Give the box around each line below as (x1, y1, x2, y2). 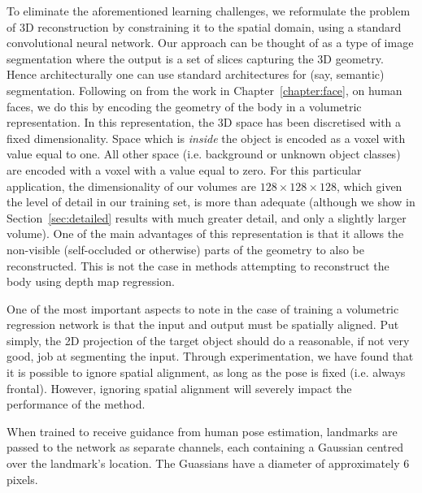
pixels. (7, 470, 38, 487)
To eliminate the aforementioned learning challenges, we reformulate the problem (7, 2, 411, 19)
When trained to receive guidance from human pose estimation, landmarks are (7, 422, 398, 439)
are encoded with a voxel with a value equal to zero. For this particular (7, 161, 362, 178)
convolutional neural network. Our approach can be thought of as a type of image (7, 34, 414, 51)
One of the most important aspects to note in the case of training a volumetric (7, 300, 399, 317)
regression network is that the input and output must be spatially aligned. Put (7, 316, 399, 333)
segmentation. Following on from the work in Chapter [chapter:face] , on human (7, 81, 402, 98)
